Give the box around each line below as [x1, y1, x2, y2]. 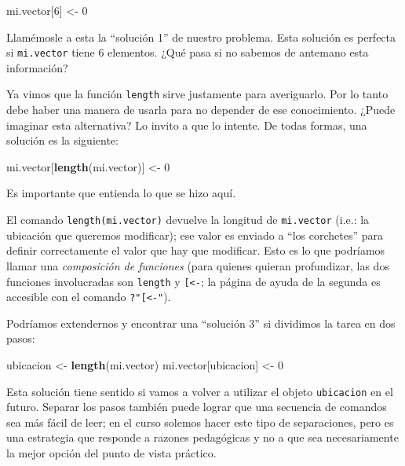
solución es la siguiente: [6, 132, 119, 149]
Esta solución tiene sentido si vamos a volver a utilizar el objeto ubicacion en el [6, 383, 393, 399]
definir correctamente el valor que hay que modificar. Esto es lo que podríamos [6, 242, 385, 259]
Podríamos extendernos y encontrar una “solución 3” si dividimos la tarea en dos [6, 314, 396, 331]
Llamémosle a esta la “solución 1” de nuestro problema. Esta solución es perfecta [6, 28, 396, 45]
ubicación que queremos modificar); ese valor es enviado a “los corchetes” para [6, 226, 384, 243]
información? [6, 59, 68, 75]
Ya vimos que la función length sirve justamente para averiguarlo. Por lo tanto [6, 86, 389, 102]
